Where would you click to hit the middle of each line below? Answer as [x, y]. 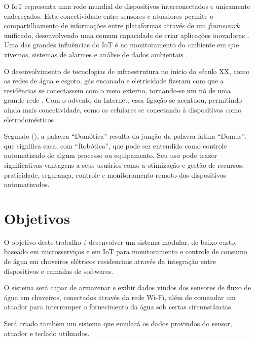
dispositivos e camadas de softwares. [59, 271]
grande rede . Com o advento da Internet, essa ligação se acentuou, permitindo [123, 100]
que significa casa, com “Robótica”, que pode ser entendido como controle [115, 145]
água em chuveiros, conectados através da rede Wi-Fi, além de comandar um [120, 297]
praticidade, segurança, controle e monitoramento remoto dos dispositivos [115, 174]
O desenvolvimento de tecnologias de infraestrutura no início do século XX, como [127, 71]
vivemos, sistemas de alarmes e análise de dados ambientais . [96, 54]
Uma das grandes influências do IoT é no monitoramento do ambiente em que [122, 45]
